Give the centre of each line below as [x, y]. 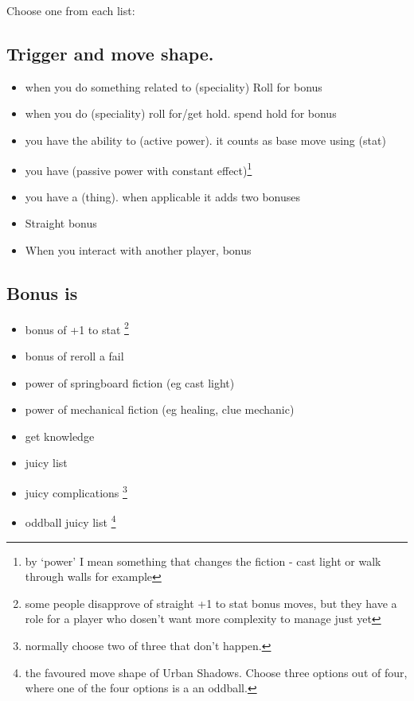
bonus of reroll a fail [74, 356]
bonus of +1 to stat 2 [77, 328]
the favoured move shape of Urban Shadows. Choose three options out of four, [216, 672]
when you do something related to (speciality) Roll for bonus [174, 86]
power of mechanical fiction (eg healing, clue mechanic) [160, 409]
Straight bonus [61, 223]
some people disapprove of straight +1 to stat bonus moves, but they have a [211, 603]
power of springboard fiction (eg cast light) [130, 382]
